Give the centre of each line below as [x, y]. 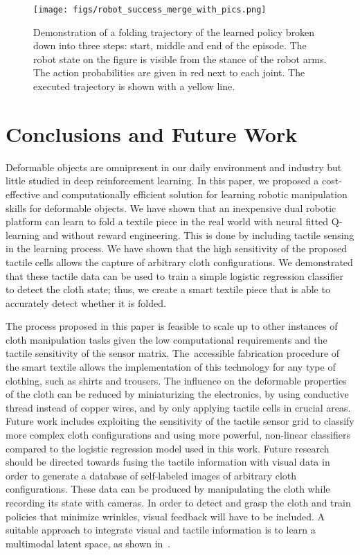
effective [23, 194]
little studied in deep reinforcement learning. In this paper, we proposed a [162, 180]
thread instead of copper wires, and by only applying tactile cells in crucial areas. [178, 407]
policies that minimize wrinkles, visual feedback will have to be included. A [165, 516]
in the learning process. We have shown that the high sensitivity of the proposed [176, 248]
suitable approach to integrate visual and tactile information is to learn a [161, 530]
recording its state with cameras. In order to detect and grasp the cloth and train [178, 502]
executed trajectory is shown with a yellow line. [134, 86]
